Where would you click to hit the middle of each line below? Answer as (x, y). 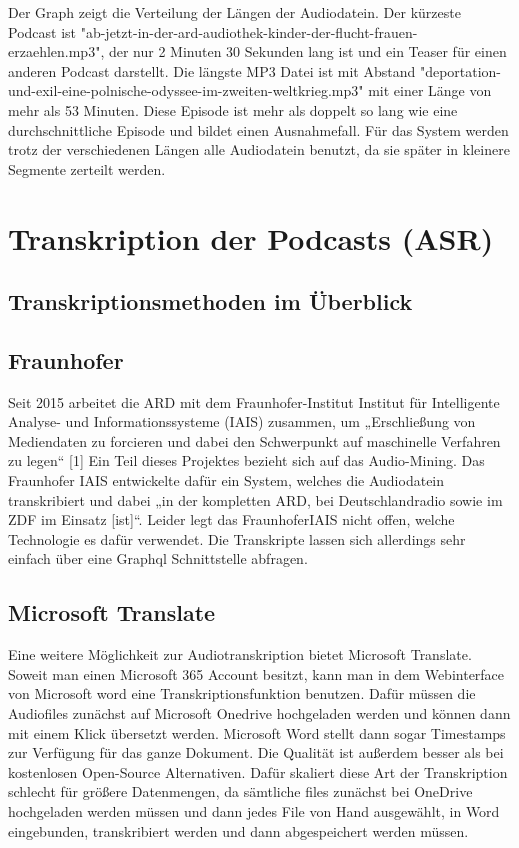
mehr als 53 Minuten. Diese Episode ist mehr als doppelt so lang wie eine (233, 109)
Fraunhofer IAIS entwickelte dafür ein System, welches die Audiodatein (226, 480)
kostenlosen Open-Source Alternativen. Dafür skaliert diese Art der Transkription (258, 771)
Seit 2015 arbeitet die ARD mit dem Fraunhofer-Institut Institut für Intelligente (254, 401)
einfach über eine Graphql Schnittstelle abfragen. (158, 558)
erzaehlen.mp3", (56, 51)
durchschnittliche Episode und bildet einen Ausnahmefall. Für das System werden (258, 129)
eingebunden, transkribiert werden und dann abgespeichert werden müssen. (238, 830)
